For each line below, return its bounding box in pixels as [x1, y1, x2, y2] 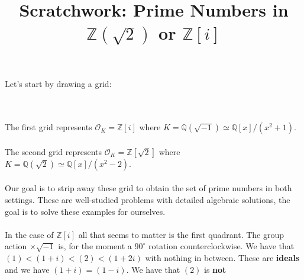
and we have [5, 263, 50, 275]
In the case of [5, 228, 54, 240]
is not [204, 263, 227, 275]
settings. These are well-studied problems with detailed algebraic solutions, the [5, 193, 290, 205]
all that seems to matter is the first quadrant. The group [78, 228, 284, 240]
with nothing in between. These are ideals [145, 251, 300, 263]
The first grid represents [5, 121, 92, 133]
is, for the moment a [58, 240, 132, 252]
